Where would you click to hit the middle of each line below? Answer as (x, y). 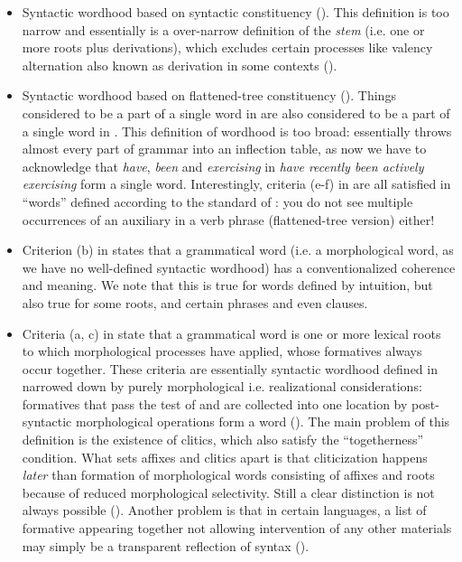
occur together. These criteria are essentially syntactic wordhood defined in (230, 368)
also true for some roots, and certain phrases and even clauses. (195, 302)
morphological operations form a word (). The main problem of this (263, 421)
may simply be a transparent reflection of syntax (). (166, 545)
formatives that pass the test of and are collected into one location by (215, 403)
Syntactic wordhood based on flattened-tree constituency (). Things (209, 95)
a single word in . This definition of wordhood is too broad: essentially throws (237, 131)
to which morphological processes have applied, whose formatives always (222, 351)
